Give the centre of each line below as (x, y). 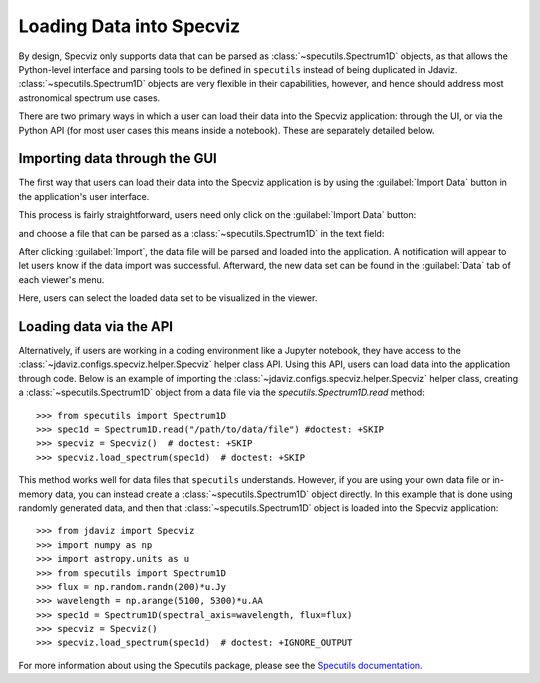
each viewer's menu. (61, 279)
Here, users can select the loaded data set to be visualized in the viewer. (168, 298)
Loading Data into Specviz (129, 26)
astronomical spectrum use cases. (89, 97)
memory (36, 494)
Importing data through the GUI (117, 158)
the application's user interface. (84, 196)
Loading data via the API (96, 326)
